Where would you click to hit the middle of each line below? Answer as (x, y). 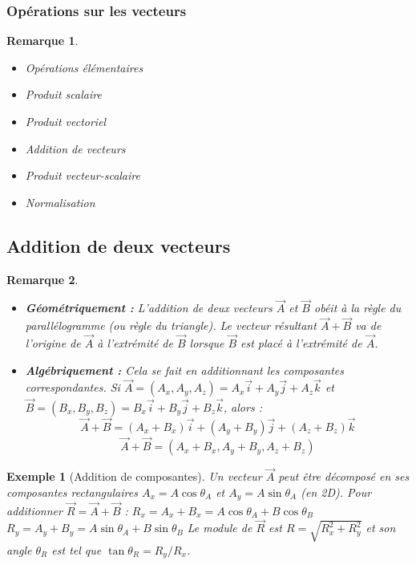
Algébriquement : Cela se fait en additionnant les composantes (185, 370)
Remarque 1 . (42, 41)
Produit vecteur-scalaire (83, 175)
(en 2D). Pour (336, 492)
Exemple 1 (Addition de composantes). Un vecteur (134, 476)
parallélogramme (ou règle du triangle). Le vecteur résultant (171, 325)
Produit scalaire (63, 94)
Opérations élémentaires (84, 67)
